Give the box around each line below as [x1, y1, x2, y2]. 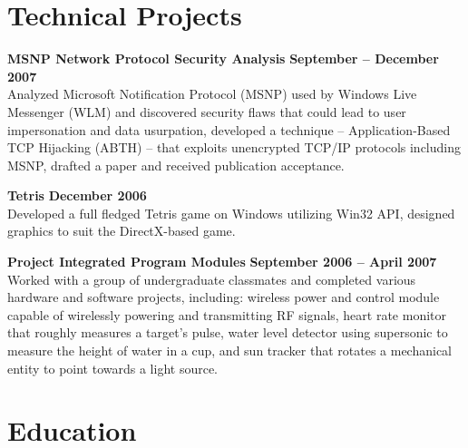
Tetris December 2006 [7, 186, 147, 205]
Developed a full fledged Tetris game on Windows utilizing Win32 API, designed [7, 203, 455, 222]
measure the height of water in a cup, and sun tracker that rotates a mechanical [7, 341, 452, 360]
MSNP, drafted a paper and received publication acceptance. [7, 155, 345, 174]
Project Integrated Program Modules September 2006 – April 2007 [7, 252, 437, 271]
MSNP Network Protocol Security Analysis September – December [7, 49, 439, 68]
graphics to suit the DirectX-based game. [7, 221, 236, 240]
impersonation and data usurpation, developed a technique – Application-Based [7, 120, 451, 139]
